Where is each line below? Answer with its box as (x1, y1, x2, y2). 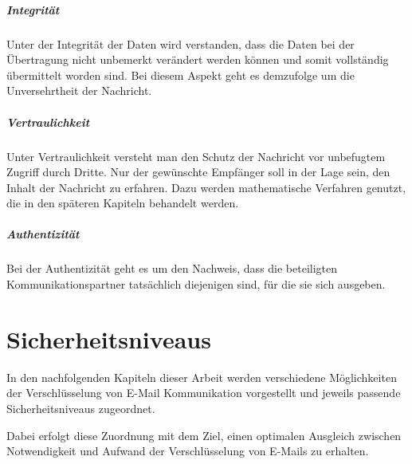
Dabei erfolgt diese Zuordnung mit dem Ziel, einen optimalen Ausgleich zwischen (6, 427, 402, 443)
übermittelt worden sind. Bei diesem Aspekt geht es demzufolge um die (6, 66, 355, 83)
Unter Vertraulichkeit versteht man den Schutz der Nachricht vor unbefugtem (6, 147, 386, 164)
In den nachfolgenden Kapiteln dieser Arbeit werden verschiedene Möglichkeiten (6, 368, 397, 385)
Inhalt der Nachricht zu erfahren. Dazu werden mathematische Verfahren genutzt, (6, 179, 406, 195)
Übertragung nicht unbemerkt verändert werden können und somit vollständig (6, 51, 389, 68)
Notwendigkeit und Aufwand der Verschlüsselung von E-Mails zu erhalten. (6, 442, 369, 459)
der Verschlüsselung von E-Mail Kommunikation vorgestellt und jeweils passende (6, 384, 401, 401)
